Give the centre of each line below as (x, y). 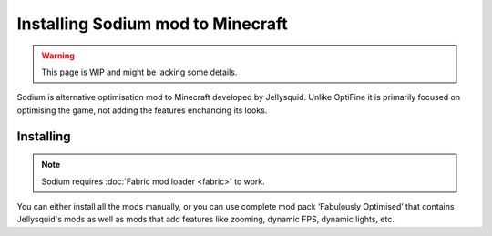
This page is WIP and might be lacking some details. (139, 72)
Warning (58, 56)
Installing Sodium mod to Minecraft (153, 24)
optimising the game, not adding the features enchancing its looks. (142, 110)
